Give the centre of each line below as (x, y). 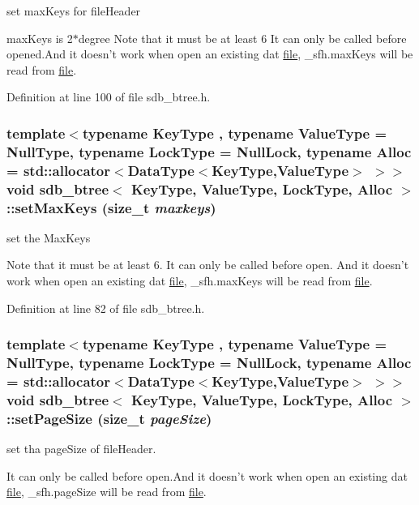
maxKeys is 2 (40, 38)
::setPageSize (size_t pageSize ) (109, 418)
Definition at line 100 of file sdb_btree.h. (109, 97)
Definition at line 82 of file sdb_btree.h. (106, 308)
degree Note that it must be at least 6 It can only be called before (242, 38)
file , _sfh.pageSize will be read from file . (107, 492)
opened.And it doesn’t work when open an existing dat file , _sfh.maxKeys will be (210, 54)
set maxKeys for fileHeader (74, 11)
